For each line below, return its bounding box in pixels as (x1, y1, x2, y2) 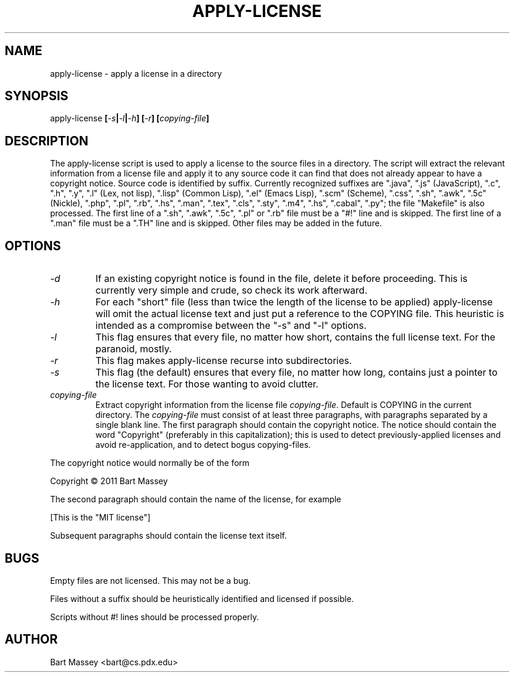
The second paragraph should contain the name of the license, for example (50, 494, 341, 505)
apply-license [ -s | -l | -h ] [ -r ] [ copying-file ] (50, 113, 209, 124)
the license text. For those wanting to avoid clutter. (95, 378, 319, 390)
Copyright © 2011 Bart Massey (50, 476, 168, 487)
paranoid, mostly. (95, 343, 172, 355)
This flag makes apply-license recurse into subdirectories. (95, 355, 352, 367)
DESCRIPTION (5, 133, 89, 148)
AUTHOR (5, 632, 58, 647)
